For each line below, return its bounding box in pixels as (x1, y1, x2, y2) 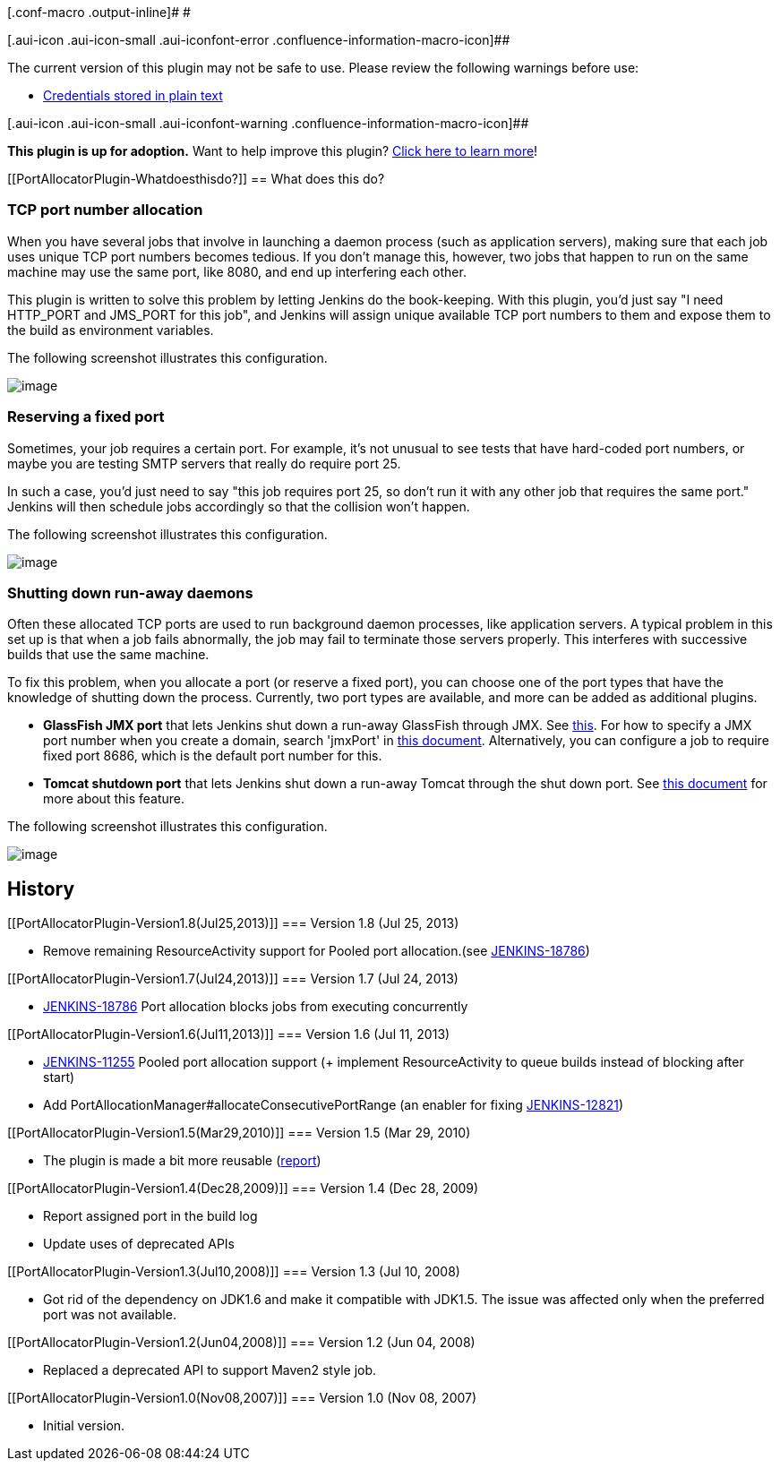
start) (43, 1069, 75, 1086)
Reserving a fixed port (7, 408, 165, 426)
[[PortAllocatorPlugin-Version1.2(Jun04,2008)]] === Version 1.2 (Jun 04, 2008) (7, 1335, 476, 1351)
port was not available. (43, 1307, 176, 1323)
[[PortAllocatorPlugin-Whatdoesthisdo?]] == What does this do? (7, 171, 385, 186)
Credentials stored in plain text (43, 88, 223, 103)
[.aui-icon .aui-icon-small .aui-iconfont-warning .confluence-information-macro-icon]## (7, 116, 529, 131)
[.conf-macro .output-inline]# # (7, 4, 191, 20)
